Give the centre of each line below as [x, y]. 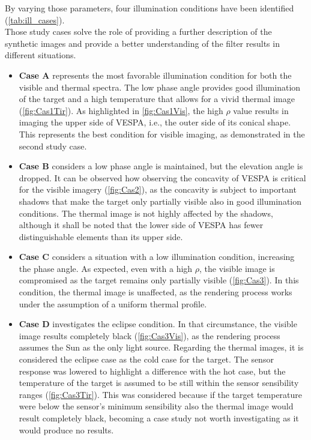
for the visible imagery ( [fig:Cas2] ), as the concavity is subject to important [158, 189]
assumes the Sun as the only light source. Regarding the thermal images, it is [161, 347]
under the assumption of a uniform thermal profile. [113, 303]
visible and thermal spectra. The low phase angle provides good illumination [160, 87]
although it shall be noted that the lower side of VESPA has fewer [141, 225]
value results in [261, 110]
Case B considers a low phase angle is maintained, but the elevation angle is [161, 166]
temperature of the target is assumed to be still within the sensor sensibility [159, 383]
